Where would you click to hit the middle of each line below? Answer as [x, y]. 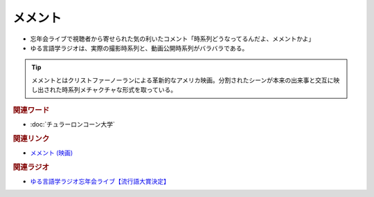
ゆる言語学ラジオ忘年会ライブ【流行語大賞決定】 [100, 181]
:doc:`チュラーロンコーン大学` [73, 124]
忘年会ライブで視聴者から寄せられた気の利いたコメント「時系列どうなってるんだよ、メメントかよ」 [172, 39]
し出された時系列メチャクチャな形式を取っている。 [104, 90]
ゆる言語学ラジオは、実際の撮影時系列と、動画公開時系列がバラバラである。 [139, 48]
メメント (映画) [52, 153]
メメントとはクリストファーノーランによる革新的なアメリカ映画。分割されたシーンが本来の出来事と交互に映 [186, 80]
